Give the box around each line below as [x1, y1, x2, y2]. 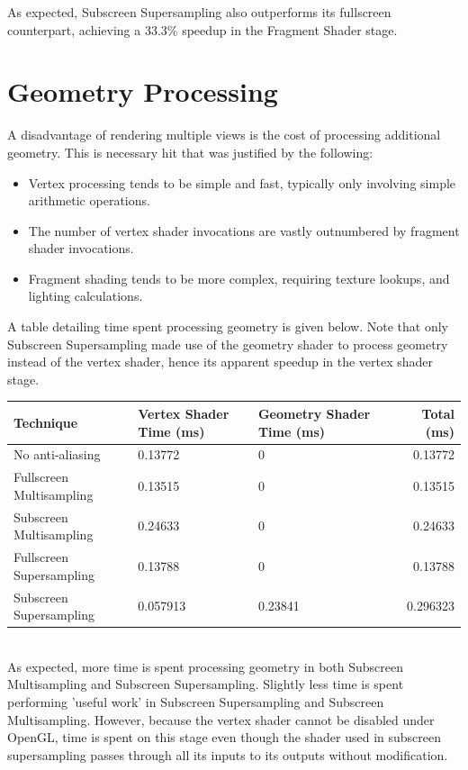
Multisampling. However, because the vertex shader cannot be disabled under [7, 710, 435, 729]
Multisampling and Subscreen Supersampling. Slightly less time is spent [7, 675, 404, 693]
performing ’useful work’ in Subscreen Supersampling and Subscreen [7, 693, 384, 711]
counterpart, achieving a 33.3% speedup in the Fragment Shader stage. [7, 20, 398, 39]
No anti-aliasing [13, 445, 101, 464]
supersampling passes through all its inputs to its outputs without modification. [7, 745, 448, 764]
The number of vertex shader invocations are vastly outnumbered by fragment [28, 221, 460, 240]
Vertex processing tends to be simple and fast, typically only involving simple [28, 173, 456, 192]
